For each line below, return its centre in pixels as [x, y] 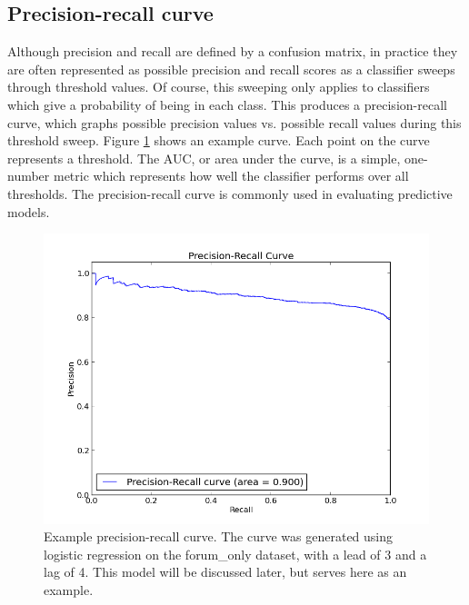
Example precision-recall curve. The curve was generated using [219, 536]
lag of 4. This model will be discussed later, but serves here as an [225, 572]
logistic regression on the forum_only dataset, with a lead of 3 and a [235, 554]
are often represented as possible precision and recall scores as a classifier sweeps [231, 69]
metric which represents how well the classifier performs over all [231, 176]
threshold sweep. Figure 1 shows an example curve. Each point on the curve [219, 140]
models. [29, 211]
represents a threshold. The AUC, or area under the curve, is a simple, [204, 158]
